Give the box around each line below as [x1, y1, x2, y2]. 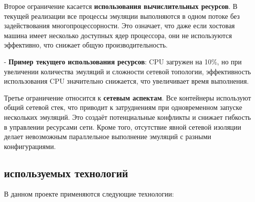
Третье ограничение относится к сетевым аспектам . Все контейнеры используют [4, 92, 251, 102]
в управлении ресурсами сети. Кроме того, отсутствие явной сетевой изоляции [4, 121, 242, 132]
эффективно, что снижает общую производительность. [4, 40, 168, 50]
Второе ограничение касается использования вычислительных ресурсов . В [4, 1, 238, 11]
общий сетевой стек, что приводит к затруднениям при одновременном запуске [4, 102, 242, 112]
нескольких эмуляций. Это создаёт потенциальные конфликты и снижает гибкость [4, 111, 251, 122]
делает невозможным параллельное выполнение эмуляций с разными [4, 131, 212, 142]
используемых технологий [4, 165, 128, 180]
